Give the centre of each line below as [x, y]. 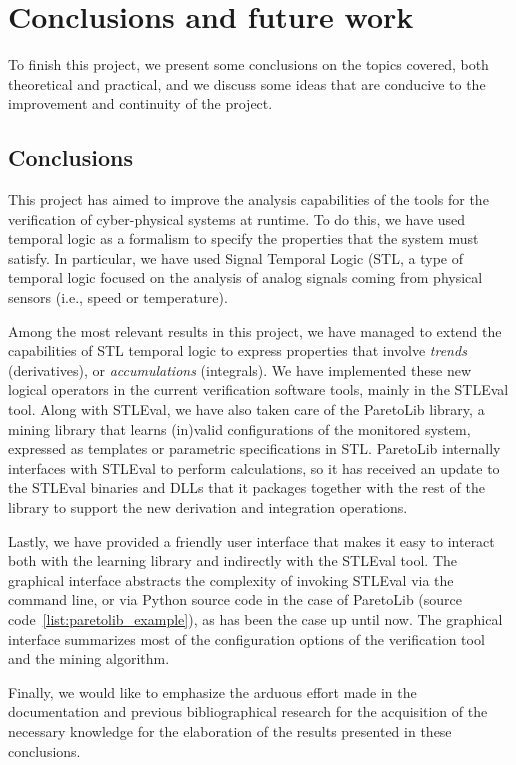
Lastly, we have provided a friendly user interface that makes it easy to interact [251, 540]
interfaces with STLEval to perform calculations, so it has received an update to [254, 467]
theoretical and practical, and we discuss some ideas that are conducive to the [247, 83]
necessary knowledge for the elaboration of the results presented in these [230, 730]
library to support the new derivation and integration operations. [208, 507]
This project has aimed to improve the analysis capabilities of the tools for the [248, 199]
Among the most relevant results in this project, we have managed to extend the [255, 330]
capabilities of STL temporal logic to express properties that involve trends [237, 350]
